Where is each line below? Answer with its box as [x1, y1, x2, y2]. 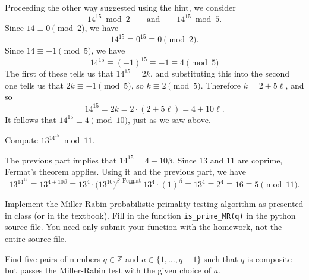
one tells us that [5, 78, 64, 91]
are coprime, [237, 153, 283, 166]
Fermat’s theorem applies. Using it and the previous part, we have [5, 165, 246, 178]
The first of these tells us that [5, 67, 113, 80]
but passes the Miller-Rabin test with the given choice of [5, 264, 212, 276]
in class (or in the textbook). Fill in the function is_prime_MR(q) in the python [5, 209, 296, 221]
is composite [247, 252, 292, 265]
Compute [5, 134, 38, 146]
